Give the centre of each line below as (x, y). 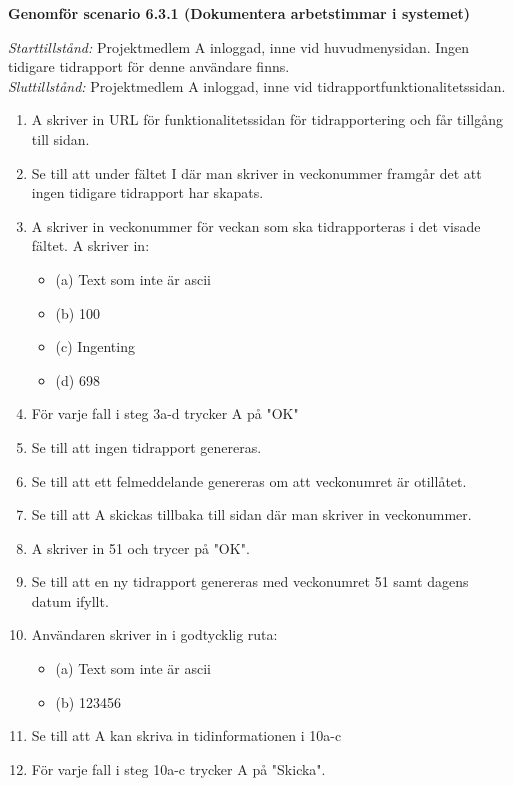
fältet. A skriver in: (90, 245)
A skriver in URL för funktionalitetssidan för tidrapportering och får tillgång (267, 119)
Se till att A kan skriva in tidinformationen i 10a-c (186, 735)
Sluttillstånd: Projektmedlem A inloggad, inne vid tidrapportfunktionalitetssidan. (257, 85)
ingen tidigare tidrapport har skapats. (147, 192)
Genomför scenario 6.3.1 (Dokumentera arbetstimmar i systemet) (239, 13)
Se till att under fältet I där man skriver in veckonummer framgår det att (256, 172)
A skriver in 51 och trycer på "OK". (140, 547)
